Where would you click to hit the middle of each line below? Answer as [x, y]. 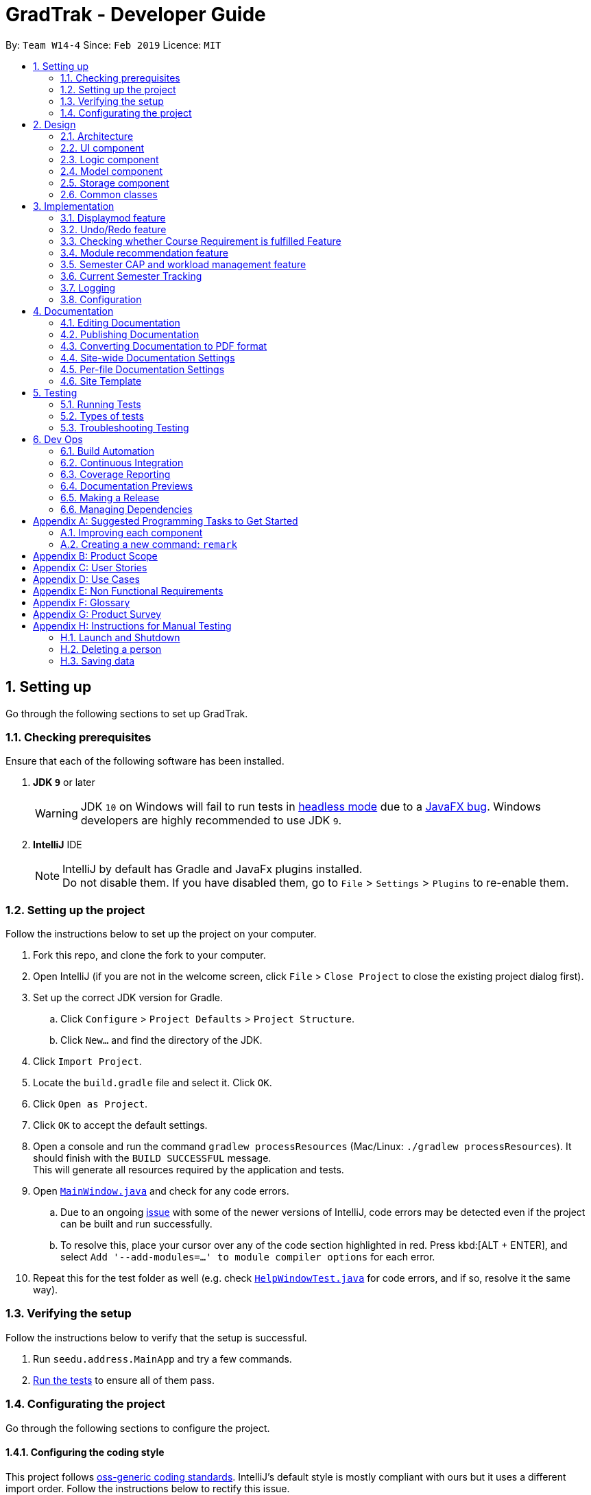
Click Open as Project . [91, 1104]
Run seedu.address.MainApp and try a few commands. [162, 1359]
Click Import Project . [87, 1062]
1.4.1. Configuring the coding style [85, 1452]
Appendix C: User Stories [90, 567]
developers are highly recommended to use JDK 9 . [211, 821]
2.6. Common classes [109, 194]
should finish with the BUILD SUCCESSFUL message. [152, 1158]
